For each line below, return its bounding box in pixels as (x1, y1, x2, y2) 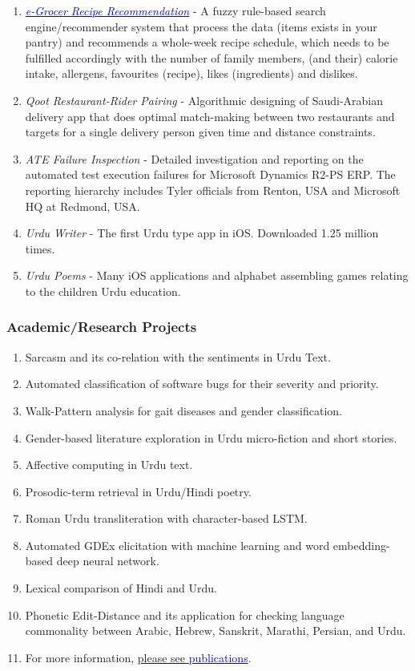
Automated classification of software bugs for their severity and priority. (25, 375, 379, 392)
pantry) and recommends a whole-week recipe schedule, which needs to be (25, 34, 389, 51)
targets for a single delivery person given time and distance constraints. (25, 123, 376, 140)
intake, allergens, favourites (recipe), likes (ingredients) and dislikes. (25, 65, 358, 82)
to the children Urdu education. (25, 282, 181, 299)
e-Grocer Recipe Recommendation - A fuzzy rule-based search (25, 2, 326, 18)
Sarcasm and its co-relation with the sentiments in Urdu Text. (25, 348, 331, 365)
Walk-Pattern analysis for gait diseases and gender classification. (25, 402, 342, 418)
